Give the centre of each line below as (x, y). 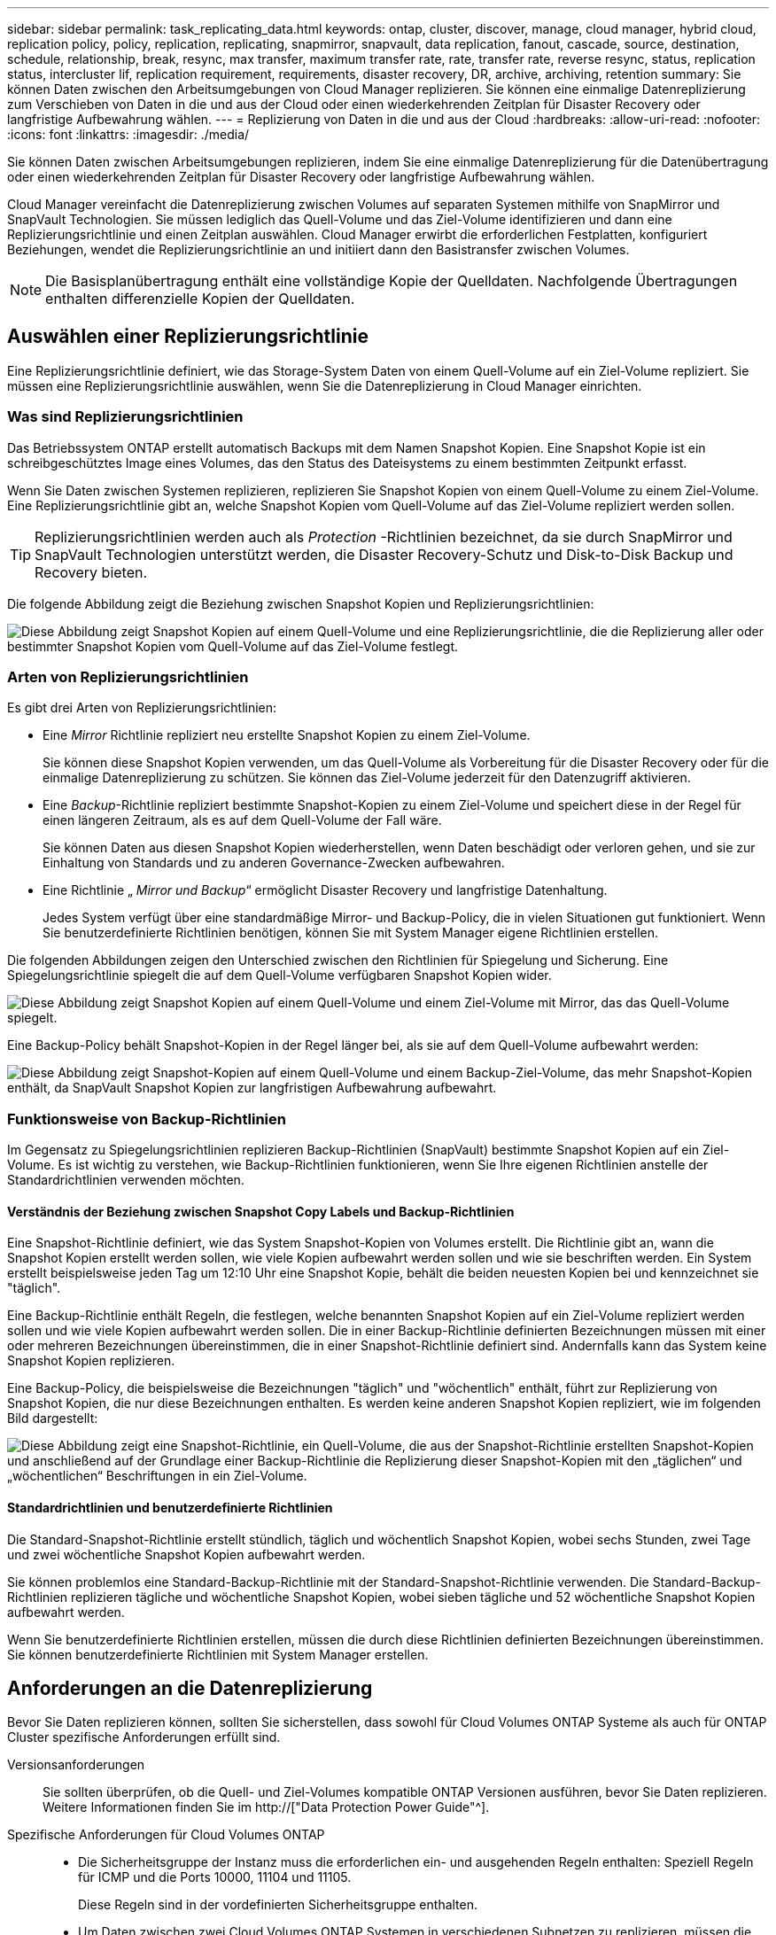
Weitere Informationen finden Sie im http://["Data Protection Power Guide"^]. (266, 1807)
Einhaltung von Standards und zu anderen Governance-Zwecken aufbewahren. (274, 863)
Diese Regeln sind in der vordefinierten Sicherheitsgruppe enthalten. (278, 1905)
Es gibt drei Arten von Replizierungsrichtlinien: (142, 708)
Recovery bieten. (91, 572)
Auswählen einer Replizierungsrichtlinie (188, 337)
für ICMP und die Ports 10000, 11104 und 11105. (215, 1877)
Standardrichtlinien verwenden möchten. (126, 1180)
